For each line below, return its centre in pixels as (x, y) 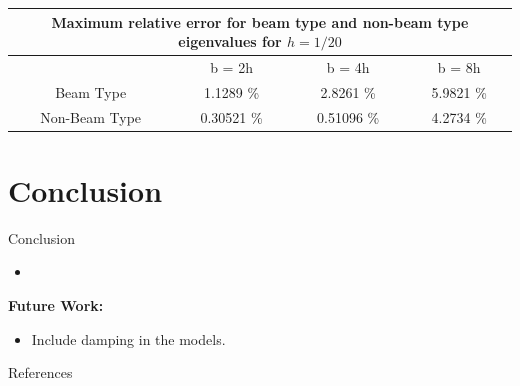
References (40, 372)
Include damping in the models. (128, 338)
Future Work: (56, 305)
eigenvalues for (230, 41)
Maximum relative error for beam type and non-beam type (260, 21)
